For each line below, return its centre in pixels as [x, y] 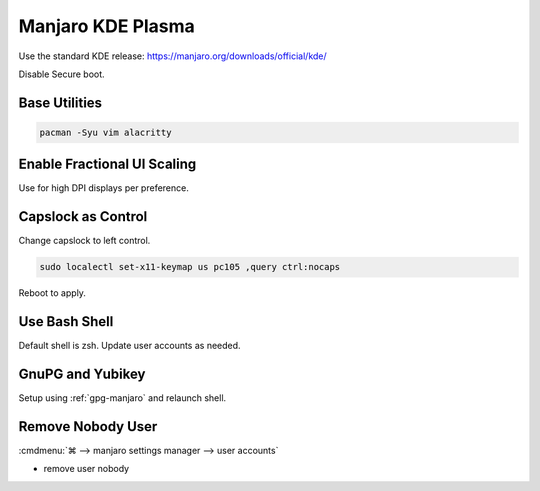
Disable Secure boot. [61, 74]
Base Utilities [60, 102]
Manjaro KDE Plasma [106, 26]
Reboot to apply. [52, 293]
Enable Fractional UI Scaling [107, 164]
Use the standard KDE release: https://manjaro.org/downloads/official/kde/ [172, 56]
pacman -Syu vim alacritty [105, 132]
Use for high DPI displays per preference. [103, 188]
